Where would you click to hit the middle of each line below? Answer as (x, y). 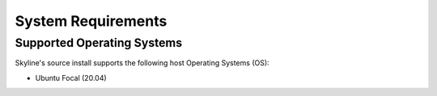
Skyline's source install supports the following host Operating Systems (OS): (142, 63)
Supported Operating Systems (98, 43)
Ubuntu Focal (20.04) (71, 77)
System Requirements (91, 21)
